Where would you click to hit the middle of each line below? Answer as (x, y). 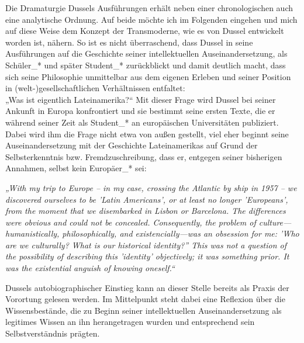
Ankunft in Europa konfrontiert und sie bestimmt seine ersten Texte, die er (140, 111)
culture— (275, 222)
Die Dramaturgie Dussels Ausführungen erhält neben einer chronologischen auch (149, 8)
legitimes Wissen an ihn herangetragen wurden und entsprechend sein (130, 322)
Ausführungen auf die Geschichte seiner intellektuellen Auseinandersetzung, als (146, 53)
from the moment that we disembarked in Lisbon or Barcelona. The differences (146, 211)
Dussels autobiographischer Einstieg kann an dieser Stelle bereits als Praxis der (147, 287)
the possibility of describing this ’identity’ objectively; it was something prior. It (147, 256)
